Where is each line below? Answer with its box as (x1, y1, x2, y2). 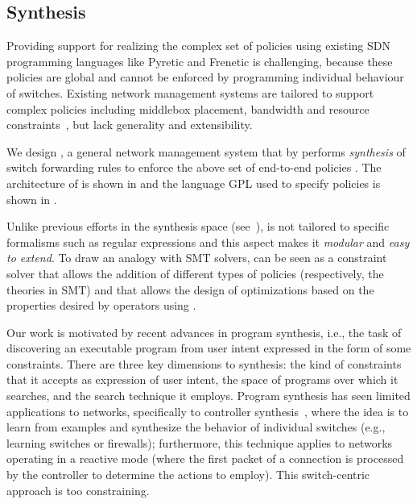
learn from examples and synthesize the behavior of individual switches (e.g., (6, 419, 386, 435)
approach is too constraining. (6, 481, 150, 498)
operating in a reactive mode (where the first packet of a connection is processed (6, 450, 404, 467)
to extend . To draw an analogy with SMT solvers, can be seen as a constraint (6, 249, 387, 266)
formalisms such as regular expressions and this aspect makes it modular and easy (6, 233, 410, 250)
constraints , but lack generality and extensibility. (6, 116, 253, 133)
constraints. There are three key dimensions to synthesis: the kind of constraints (6, 355, 402, 372)
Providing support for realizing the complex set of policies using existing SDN (6, 37, 390, 54)
